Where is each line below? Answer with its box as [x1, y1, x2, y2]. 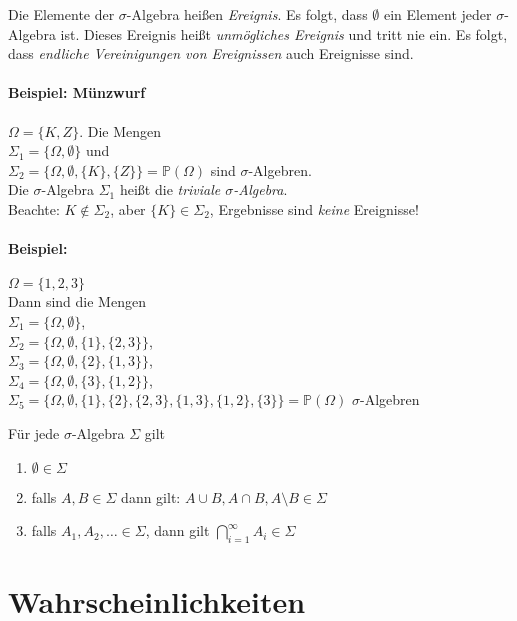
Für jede [8, 422, 60, 443]
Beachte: [8, 198, 60, 219]
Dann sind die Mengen [8, 291, 146, 312]
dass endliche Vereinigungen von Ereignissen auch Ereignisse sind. [8, 43, 414, 64]
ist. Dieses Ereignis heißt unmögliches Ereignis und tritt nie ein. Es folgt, [60, 23, 508, 44]
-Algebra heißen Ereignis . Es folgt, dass [126, 4, 368, 24]
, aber [110, 198, 146, 219]
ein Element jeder [383, 4, 492, 24]
